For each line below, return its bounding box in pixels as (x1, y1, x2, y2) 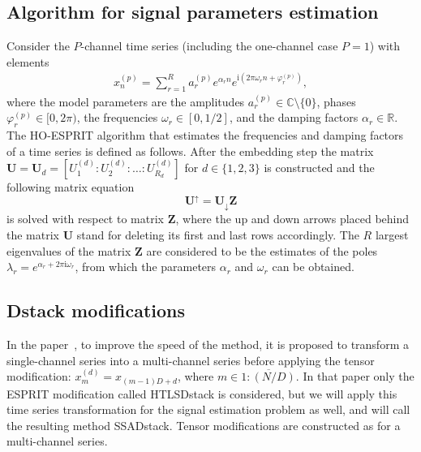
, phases (316, 93, 356, 110)
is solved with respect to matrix (6, 210, 164, 227)
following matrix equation (6, 179, 135, 196)
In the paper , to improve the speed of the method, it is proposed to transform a (6, 335, 409, 352)
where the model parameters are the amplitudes (6, 93, 245, 110)
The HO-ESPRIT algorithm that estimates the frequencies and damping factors (6, 127, 404, 144)
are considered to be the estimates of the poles (146, 242, 378, 259)
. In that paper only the (295, 368, 415, 385)
